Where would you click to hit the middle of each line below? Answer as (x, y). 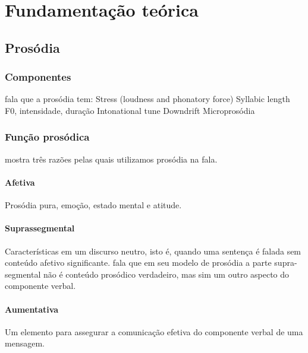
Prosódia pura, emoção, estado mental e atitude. (93, 205)
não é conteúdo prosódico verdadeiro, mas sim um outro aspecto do (166, 274)
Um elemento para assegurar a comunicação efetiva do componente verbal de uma (154, 331)
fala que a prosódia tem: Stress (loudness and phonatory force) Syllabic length (147, 99)
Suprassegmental (40, 228)
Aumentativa (32, 309)
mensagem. (25, 343)
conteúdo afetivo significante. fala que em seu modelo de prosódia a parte (138, 263)
